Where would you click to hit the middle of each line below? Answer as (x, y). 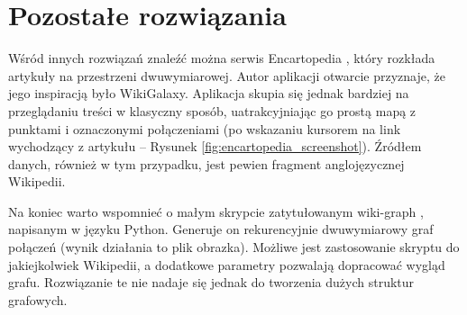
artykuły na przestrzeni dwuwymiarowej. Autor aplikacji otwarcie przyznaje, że (227, 75)
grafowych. (38, 299)
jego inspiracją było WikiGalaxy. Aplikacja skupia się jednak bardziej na (209, 93)
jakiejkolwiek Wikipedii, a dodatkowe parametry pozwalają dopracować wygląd (227, 264)
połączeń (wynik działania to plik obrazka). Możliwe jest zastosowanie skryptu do (234, 247)
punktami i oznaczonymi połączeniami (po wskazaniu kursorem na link (205, 128)
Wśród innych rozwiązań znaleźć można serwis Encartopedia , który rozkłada (222, 58)
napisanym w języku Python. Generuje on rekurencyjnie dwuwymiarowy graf (221, 229)
